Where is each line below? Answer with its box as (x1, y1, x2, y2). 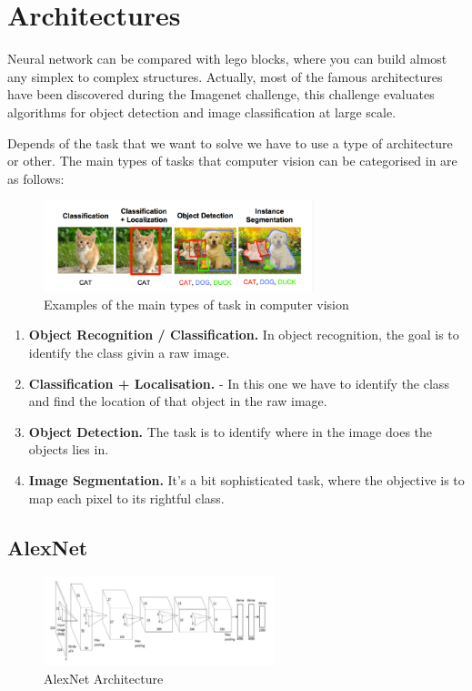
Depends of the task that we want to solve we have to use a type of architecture (7, 133, 453, 152)
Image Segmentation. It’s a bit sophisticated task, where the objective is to (28, 471, 465, 490)
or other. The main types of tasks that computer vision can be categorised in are (7, 151, 457, 170)
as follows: (7, 168, 65, 188)
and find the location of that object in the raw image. (28, 391, 327, 411)
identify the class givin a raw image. (28, 343, 230, 362)
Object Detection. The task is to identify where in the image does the (28, 422, 433, 441)
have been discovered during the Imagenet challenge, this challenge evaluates (7, 85, 435, 104)
